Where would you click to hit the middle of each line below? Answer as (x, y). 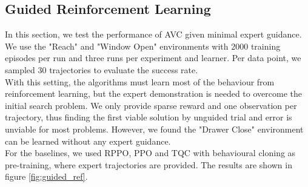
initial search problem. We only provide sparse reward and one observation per (151, 105)
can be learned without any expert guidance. (88, 141)
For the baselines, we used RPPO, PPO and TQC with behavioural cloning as (150, 153)
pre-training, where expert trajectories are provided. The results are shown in (149, 164)
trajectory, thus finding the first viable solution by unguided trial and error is (149, 117)
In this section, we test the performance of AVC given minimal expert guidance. (153, 34)
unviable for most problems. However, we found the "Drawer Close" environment (154, 129)
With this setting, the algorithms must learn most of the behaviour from (140, 81)
